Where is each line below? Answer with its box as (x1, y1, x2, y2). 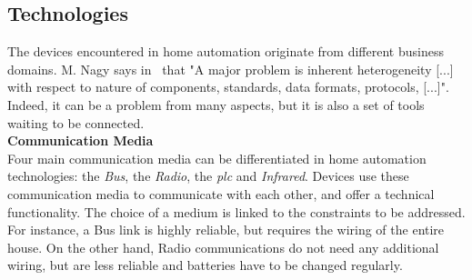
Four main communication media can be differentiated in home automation (7, 148, 427, 167)
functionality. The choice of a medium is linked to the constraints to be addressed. (7, 202, 466, 221)
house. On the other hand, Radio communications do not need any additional (7, 237, 439, 256)
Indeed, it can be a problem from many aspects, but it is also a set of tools (7, 95, 425, 114)
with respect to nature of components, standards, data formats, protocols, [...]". (7, 77, 449, 96)
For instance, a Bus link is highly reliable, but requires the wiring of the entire (7, 220, 445, 239)
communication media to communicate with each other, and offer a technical (7, 184, 435, 203)
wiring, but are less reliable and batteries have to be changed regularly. (7, 255, 403, 275)
